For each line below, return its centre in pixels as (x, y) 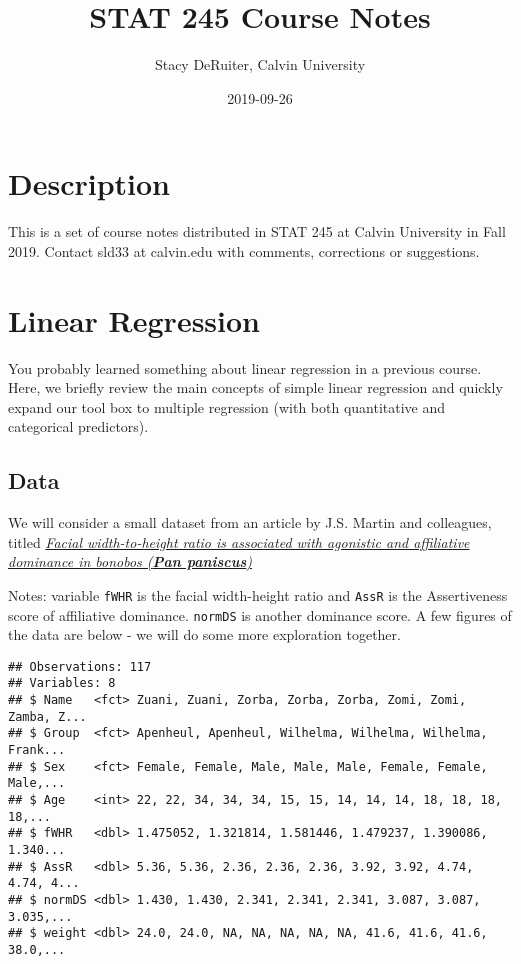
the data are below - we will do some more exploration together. (204, 634)
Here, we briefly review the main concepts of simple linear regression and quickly (255, 387)
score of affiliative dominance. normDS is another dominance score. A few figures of (260, 614)
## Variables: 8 (62, 683)
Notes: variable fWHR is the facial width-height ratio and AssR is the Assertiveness (258, 594)
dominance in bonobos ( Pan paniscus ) (130, 561)
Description (89, 183)
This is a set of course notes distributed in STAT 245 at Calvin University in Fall (257, 231)
